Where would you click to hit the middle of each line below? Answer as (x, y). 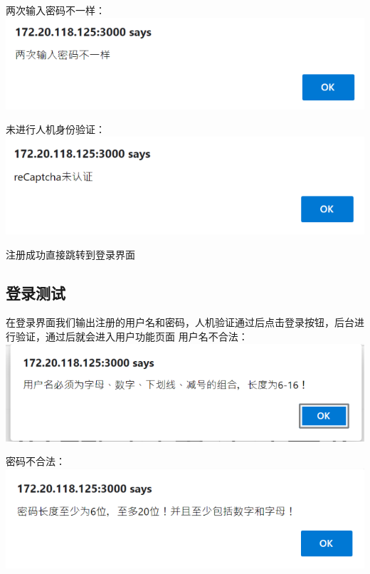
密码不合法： (36, 461)
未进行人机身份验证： (55, 129)
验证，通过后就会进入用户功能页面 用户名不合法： (132, 336)
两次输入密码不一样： (55, 10)
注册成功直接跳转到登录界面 (70, 254)
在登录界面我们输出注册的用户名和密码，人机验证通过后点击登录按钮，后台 (180, 322)
